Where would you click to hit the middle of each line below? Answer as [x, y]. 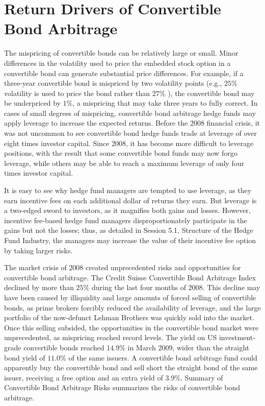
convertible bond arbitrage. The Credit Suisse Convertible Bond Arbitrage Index [130, 277]
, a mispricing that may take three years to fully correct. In [165, 103]
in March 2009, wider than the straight [189, 347]
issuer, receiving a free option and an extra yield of [84, 377]
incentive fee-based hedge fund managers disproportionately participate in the [126, 220]
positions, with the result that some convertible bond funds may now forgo [121, 153]
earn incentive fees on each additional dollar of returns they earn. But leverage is [130, 200]
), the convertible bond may [211, 93]
